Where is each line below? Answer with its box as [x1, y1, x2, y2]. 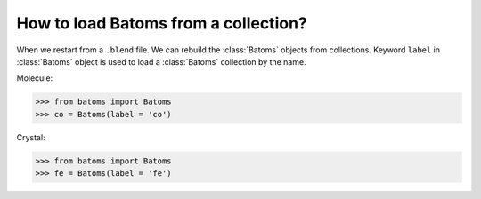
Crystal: [16, 131, 45, 142]
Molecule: [16, 73, 53, 84]
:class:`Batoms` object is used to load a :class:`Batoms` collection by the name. [16, 56, 306, 67]
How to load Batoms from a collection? [16, 13, 307, 33]
